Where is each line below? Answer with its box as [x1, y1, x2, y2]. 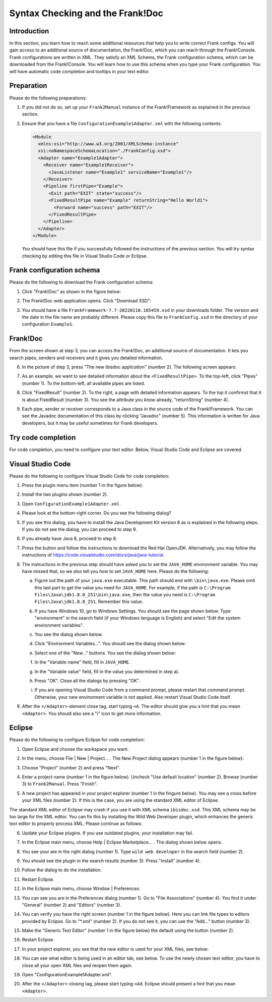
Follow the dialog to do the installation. [22, 867, 102, 873]
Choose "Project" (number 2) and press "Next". [22, 764, 120, 770]
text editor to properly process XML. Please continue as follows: [9, 820, 143, 827]
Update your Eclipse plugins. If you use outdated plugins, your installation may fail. [22, 830, 193, 836]
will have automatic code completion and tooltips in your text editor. [9, 68, 150, 74]
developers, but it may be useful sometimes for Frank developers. [22, 420, 159, 426]
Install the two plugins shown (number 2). [22, 491, 108, 497]
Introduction [9, 27, 49, 35]
